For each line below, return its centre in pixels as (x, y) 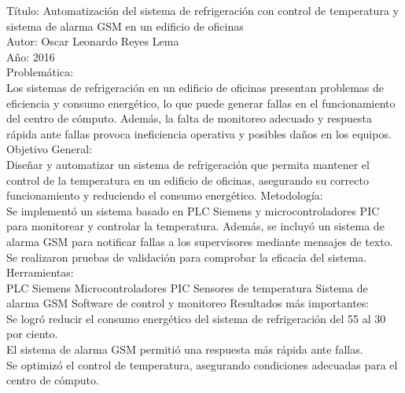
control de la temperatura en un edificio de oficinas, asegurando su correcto (188, 180)
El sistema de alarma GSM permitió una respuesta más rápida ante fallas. (185, 349)
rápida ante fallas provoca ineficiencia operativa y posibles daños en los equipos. (199, 133)
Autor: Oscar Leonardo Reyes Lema (93, 41)
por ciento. (32, 334)
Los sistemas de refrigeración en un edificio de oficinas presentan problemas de (195, 87)
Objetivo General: (50, 149)
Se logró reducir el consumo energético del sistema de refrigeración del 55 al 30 (196, 318)
